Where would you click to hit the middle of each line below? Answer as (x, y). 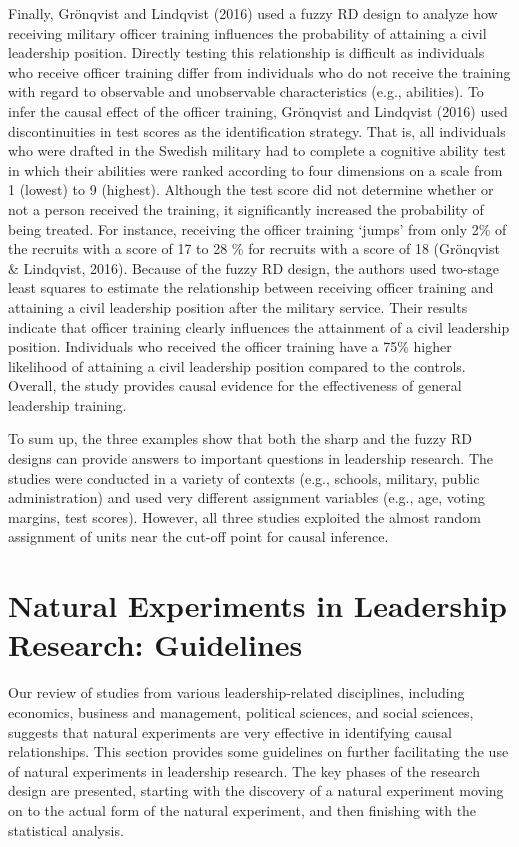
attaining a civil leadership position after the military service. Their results (238, 306)
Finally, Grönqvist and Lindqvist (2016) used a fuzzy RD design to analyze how (253, 13)
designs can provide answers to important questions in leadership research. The (250, 458)
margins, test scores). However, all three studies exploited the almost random (244, 516)
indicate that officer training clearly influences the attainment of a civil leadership (259, 326)
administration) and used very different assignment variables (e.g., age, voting (246, 497)
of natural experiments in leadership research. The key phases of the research (244, 770)
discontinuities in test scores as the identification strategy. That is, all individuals (257, 130)
